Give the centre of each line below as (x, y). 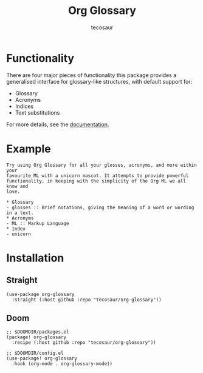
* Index (16, 229)
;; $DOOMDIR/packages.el (38, 332)
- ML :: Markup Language (38, 223)
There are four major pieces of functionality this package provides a (91, 75)
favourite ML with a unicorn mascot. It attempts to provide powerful (98, 176)
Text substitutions (37, 112)
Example (29, 149)
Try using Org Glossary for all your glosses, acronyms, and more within (102, 165)
